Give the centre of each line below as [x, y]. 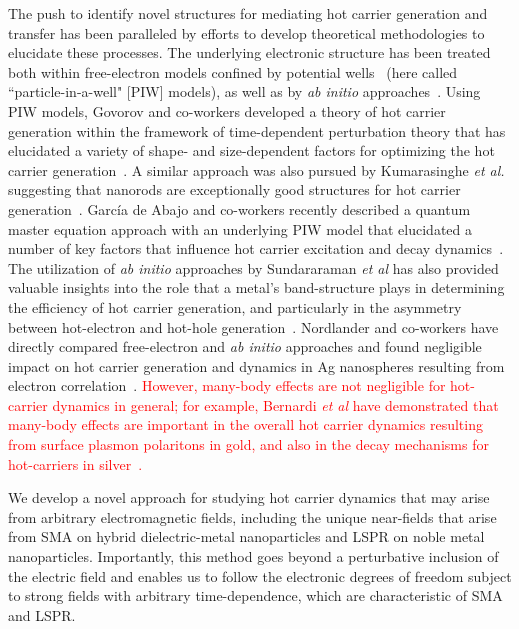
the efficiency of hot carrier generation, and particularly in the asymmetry [235, 306]
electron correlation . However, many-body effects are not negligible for [227, 385]
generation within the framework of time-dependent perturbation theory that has [257, 130]
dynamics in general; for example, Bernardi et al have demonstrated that [275, 404]
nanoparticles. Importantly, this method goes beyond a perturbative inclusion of [253, 556]
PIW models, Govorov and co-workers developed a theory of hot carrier [227, 110]
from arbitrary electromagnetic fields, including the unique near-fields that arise [252, 516]
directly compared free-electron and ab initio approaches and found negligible [245, 346]
